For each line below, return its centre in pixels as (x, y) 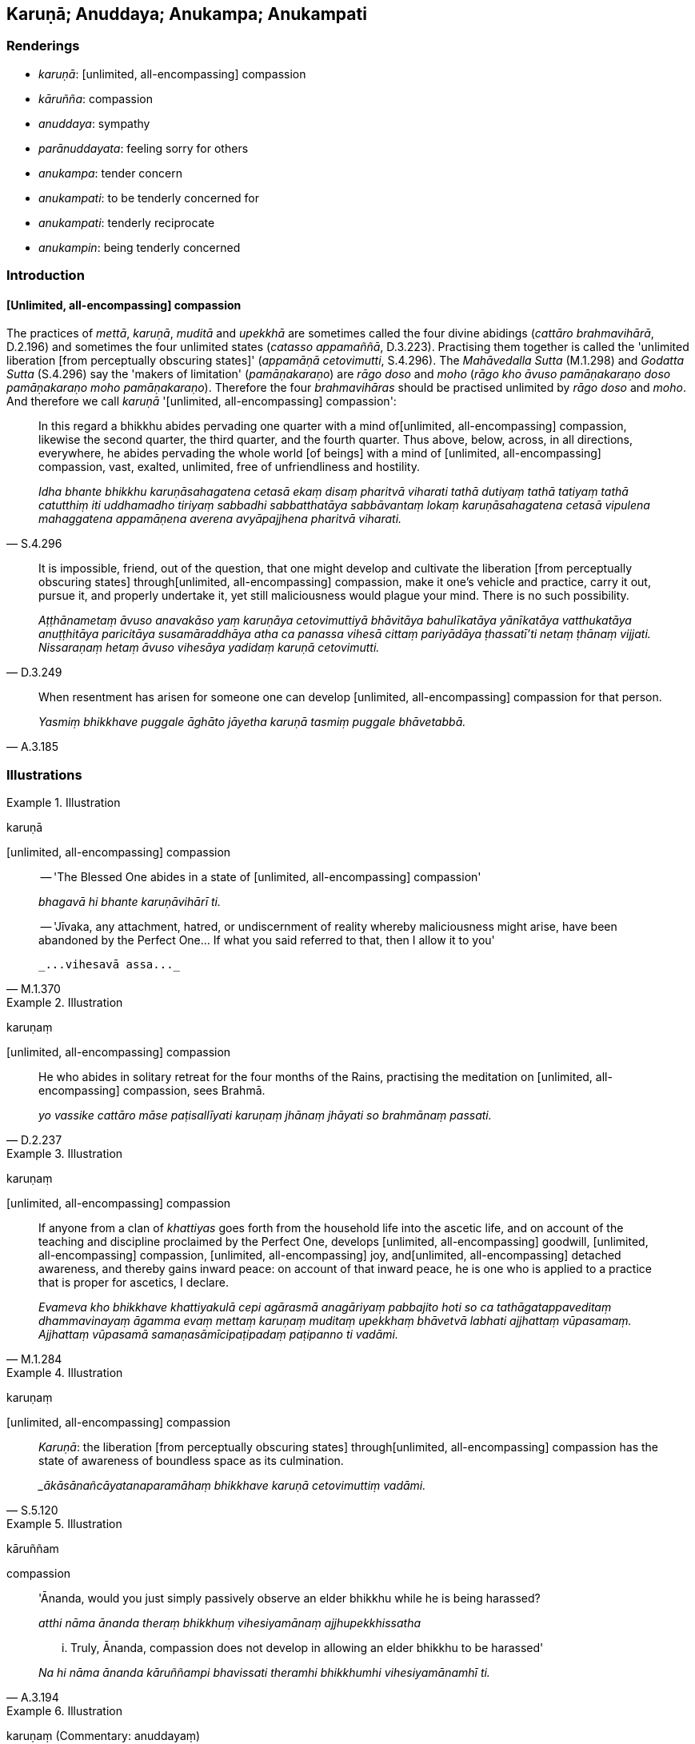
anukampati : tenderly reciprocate (127, 222)
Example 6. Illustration (64, 1711)
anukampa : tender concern (110, 173)
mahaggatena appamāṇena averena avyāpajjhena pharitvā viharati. (220, 519)
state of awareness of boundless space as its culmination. (191, 1461)
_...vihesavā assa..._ (110, 965)
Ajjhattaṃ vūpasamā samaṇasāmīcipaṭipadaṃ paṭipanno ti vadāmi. (218, 1335)
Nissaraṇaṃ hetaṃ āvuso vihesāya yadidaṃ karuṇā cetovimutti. (209, 648)
